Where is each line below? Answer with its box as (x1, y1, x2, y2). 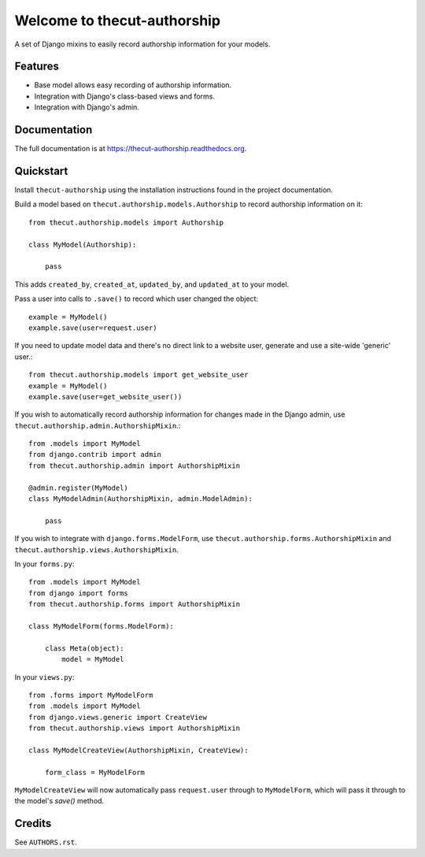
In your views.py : (14, 672, 75, 681)
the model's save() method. (14, 796, 105, 806)
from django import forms (28, 588, 129, 598)
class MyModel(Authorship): (28, 240, 137, 249)
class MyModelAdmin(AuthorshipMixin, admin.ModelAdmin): (28, 495, 253, 503)
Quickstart (14, 164, 68, 177)
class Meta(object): (44, 644, 124, 653)
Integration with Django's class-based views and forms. (34, 91, 216, 101)
